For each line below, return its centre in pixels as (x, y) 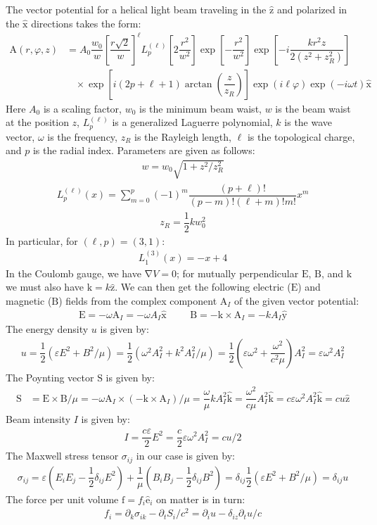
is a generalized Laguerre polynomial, (192, 122)
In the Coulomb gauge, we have (74, 273)
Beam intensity (38, 419)
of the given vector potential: (297, 300)
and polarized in (312, 9)
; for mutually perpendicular (238, 273)
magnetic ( (29, 300)
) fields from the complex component (138, 300)
